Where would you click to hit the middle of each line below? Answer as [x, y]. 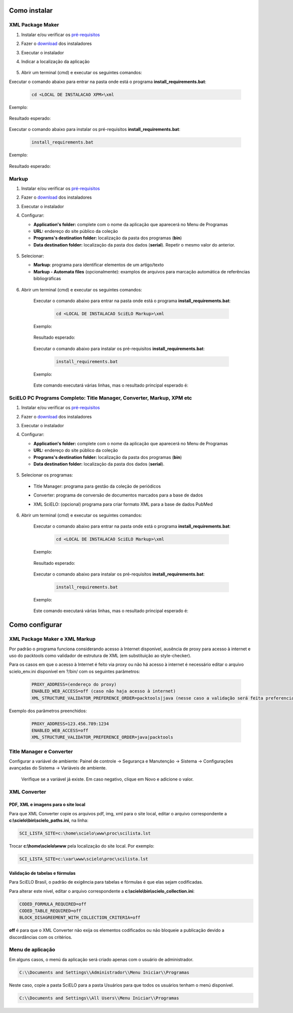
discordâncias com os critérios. [41, 937]
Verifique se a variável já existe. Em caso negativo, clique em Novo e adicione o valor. [107, 779]
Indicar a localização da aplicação [55, 62]
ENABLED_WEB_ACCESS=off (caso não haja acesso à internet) [104, 691]
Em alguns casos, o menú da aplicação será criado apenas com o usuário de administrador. [101, 959]
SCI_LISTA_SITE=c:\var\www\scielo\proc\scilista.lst [84, 859]
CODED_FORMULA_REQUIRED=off [53, 904]
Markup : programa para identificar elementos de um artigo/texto [99, 265]
